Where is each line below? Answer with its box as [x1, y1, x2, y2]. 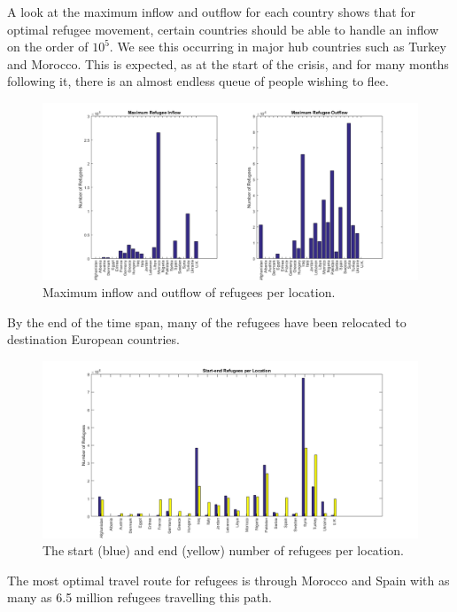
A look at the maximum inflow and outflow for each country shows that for [7, 3, 416, 20]
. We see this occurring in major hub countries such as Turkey [109, 37, 446, 56]
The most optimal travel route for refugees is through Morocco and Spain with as [7, 570, 450, 589]
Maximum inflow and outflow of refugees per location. [43, 283, 336, 302]
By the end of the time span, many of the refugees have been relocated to [7, 312, 407, 331]
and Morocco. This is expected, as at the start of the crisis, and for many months [7, 54, 449, 73]
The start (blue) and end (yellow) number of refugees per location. [43, 541, 404, 560]
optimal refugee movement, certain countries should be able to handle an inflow [7, 20, 439, 38]
